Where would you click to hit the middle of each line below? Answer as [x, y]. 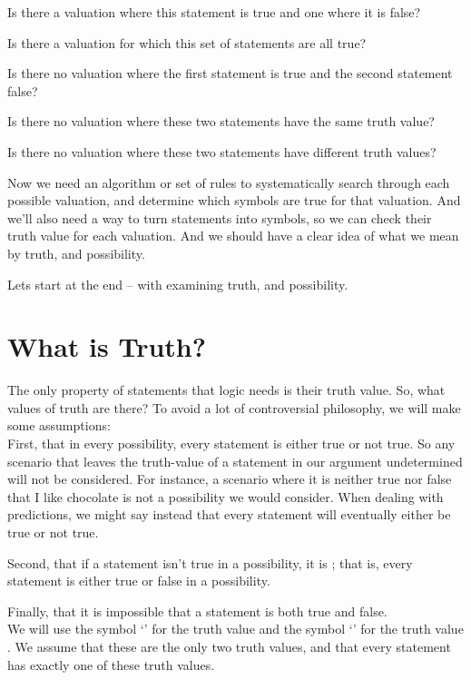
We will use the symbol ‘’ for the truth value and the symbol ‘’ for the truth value [235, 629]
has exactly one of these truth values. [111, 664]
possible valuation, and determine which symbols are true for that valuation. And [234, 200]
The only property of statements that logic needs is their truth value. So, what [226, 390]
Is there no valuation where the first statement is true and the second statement [230, 73]
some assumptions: [59, 425]
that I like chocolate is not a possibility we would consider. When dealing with [226, 496]
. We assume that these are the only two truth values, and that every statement [229, 646]
